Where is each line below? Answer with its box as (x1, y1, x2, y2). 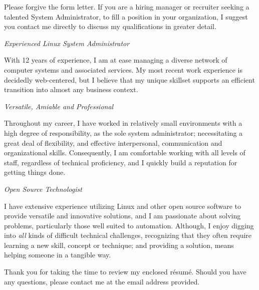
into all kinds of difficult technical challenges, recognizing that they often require (4, 230, 252, 240)
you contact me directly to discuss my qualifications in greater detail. (4, 21, 216, 32)
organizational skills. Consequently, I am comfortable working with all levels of (4, 147, 245, 158)
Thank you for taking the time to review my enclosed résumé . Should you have (4, 266, 246, 277)
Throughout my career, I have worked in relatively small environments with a (4, 118, 242, 128)
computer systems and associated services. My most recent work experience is (4, 64, 243, 75)
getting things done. (4, 167, 66, 177)
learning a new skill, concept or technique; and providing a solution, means (4, 239, 234, 250)
